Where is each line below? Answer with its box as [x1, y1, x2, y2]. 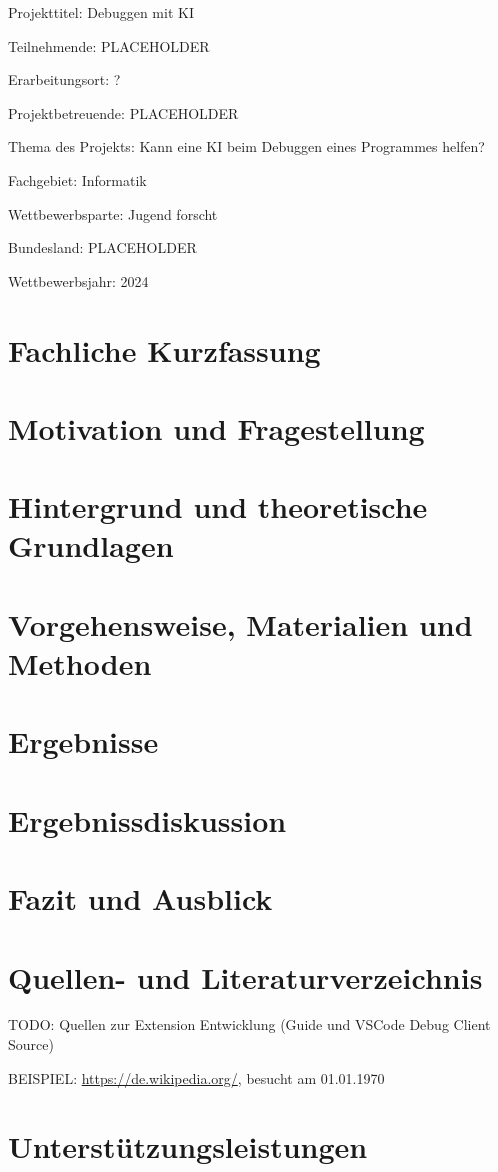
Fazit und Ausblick [8, 878, 273, 919]
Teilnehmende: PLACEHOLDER [8, 35, 210, 56]
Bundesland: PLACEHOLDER [8, 237, 197, 258]
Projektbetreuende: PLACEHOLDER [8, 102, 239, 123]
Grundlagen [8, 525, 174, 566]
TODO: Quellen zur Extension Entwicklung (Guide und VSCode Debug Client [8, 1014, 491, 1035]
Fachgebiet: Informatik [8, 169, 147, 190]
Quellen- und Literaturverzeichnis [8, 956, 483, 997]
